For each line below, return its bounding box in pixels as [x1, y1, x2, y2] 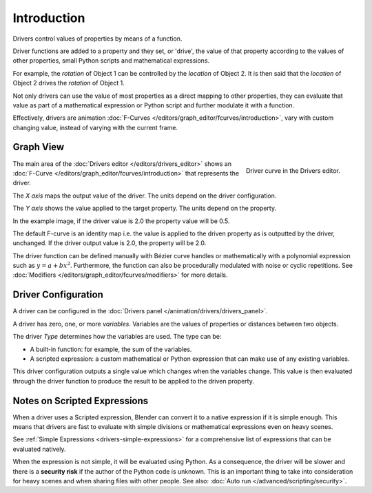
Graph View [12, 141, 65, 153]
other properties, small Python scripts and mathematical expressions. [12, 56, 210, 65]
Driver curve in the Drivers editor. [245, 167, 340, 175]
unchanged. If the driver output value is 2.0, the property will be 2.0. [12, 239, 207, 247]
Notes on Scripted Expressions [12, 395, 149, 406]
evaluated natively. [12, 445, 66, 453]
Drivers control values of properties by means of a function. [12, 34, 183, 43]
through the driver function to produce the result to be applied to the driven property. [12, 377, 254, 385]
